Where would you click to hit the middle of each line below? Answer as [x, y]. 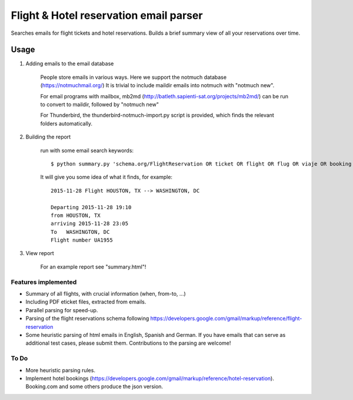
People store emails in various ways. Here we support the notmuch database [133, 77]
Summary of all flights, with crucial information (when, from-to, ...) [106, 294]
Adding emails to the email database [70, 64]
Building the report [48, 137]
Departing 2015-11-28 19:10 [91, 207]
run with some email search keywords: [87, 150]
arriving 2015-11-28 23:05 [90, 224]
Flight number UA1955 [82, 240]
